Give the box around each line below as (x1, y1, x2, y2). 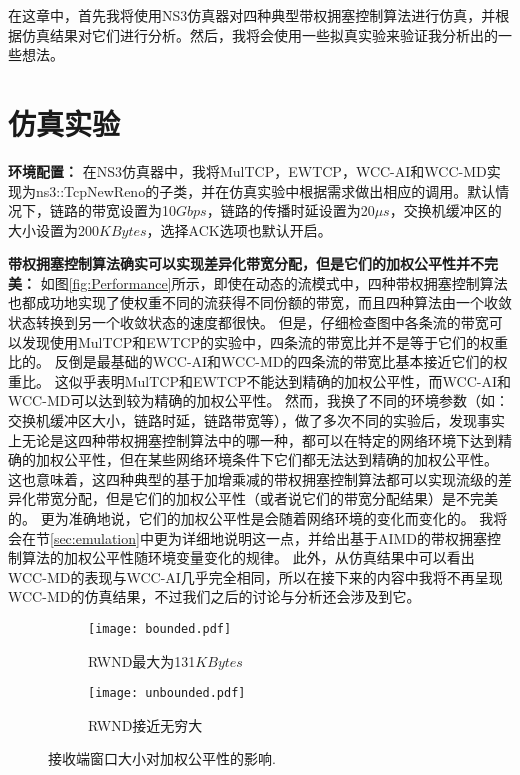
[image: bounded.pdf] (88, 621, 232, 636)
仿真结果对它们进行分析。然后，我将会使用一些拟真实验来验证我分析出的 (21, 24, 498, 45)
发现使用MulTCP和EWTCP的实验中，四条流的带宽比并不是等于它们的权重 (21, 331, 508, 352)
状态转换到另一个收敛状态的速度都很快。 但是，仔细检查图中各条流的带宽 (8, 312, 489, 333)
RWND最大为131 (88, 650, 196, 671)
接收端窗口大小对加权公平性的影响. (48, 748, 276, 769)
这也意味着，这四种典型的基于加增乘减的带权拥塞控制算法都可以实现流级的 (8, 468, 498, 489)
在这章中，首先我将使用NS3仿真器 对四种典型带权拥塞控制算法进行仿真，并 (8, 5, 496, 25)
